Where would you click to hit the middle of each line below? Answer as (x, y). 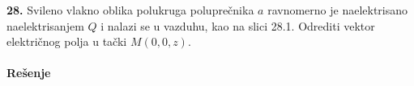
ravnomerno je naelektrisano (338, 10)
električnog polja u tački (67, 41)
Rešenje (29, 73)
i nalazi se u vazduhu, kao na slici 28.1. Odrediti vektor (238, 25)
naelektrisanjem (45, 25)
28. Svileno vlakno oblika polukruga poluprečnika (130, 10)
